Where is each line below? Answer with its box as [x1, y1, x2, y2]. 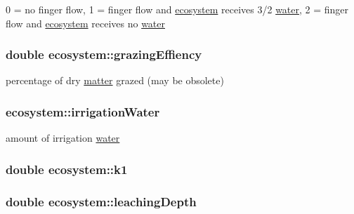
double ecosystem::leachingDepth [6, 192, 197, 210]
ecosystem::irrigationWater [6, 102, 160, 120]
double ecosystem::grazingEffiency [6, 46, 202, 63]
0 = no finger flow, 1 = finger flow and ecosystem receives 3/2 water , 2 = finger [6, 2, 349, 16]
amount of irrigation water [6, 131, 120, 145]
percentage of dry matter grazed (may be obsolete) [6, 73, 224, 88]
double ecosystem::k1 [6, 160, 128, 178]
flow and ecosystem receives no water [6, 15, 165, 30]
